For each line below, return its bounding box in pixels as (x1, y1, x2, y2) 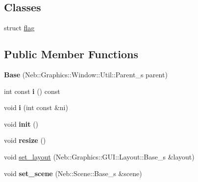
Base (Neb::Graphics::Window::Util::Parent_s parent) (4, 69, 168, 79)
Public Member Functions (4, 46, 138, 62)
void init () (4, 118, 39, 129)
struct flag (4, 23, 35, 33)
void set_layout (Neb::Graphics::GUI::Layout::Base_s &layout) (4, 151, 195, 161)
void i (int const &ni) (4, 102, 68, 113)
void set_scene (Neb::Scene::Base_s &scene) (4, 168, 142, 178)
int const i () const (4, 86, 60, 96)
